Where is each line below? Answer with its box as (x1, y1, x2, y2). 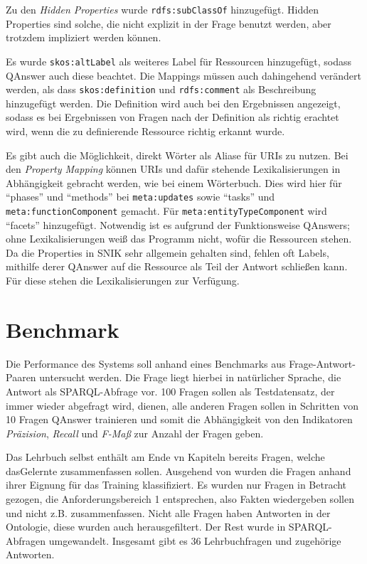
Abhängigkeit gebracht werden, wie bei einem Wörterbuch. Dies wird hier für (6, 175, 342, 190)
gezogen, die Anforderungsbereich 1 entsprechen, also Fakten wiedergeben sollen (6, 491, 354, 506)
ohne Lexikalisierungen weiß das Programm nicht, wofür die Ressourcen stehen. (6, 231, 352, 246)
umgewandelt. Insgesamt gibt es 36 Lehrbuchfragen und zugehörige (48, 533, 341, 548)
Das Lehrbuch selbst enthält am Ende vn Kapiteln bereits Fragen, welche (6, 449, 325, 464)
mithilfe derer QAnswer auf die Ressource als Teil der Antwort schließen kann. (6, 259, 348, 274)
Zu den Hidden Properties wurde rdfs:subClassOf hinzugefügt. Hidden (6, 2, 319, 16)
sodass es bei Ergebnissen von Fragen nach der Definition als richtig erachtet (6, 110, 339, 124)
